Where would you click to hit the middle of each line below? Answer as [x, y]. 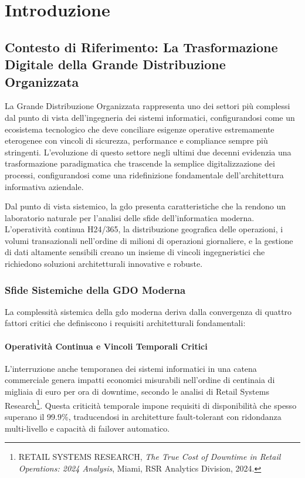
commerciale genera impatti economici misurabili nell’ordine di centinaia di [140, 380]
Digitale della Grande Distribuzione [115, 64]
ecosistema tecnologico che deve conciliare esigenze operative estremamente [140, 129]
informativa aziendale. [44, 186]
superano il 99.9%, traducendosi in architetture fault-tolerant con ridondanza [143, 416]
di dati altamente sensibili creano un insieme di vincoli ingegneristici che [135, 252]
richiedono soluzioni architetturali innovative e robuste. [104, 264]
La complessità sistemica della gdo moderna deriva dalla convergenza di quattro [148, 311]
